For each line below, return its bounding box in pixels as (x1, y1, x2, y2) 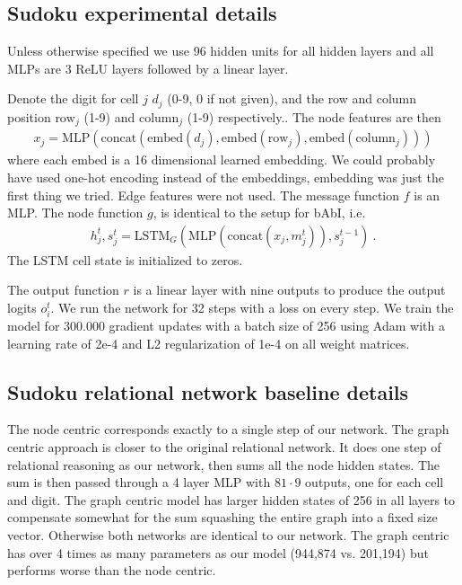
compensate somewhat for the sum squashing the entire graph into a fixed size (7, 508, 438, 527)
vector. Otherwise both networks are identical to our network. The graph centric (7, 526, 449, 545)
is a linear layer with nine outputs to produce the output (133, 280, 446, 299)
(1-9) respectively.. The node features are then (187, 107, 441, 126)
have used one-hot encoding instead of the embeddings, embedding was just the (7, 167, 444, 186)
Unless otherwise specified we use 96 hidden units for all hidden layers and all (7, 41, 434, 60)
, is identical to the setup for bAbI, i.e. (153, 203, 366, 222)
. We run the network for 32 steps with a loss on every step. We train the (50, 297, 454, 316)
